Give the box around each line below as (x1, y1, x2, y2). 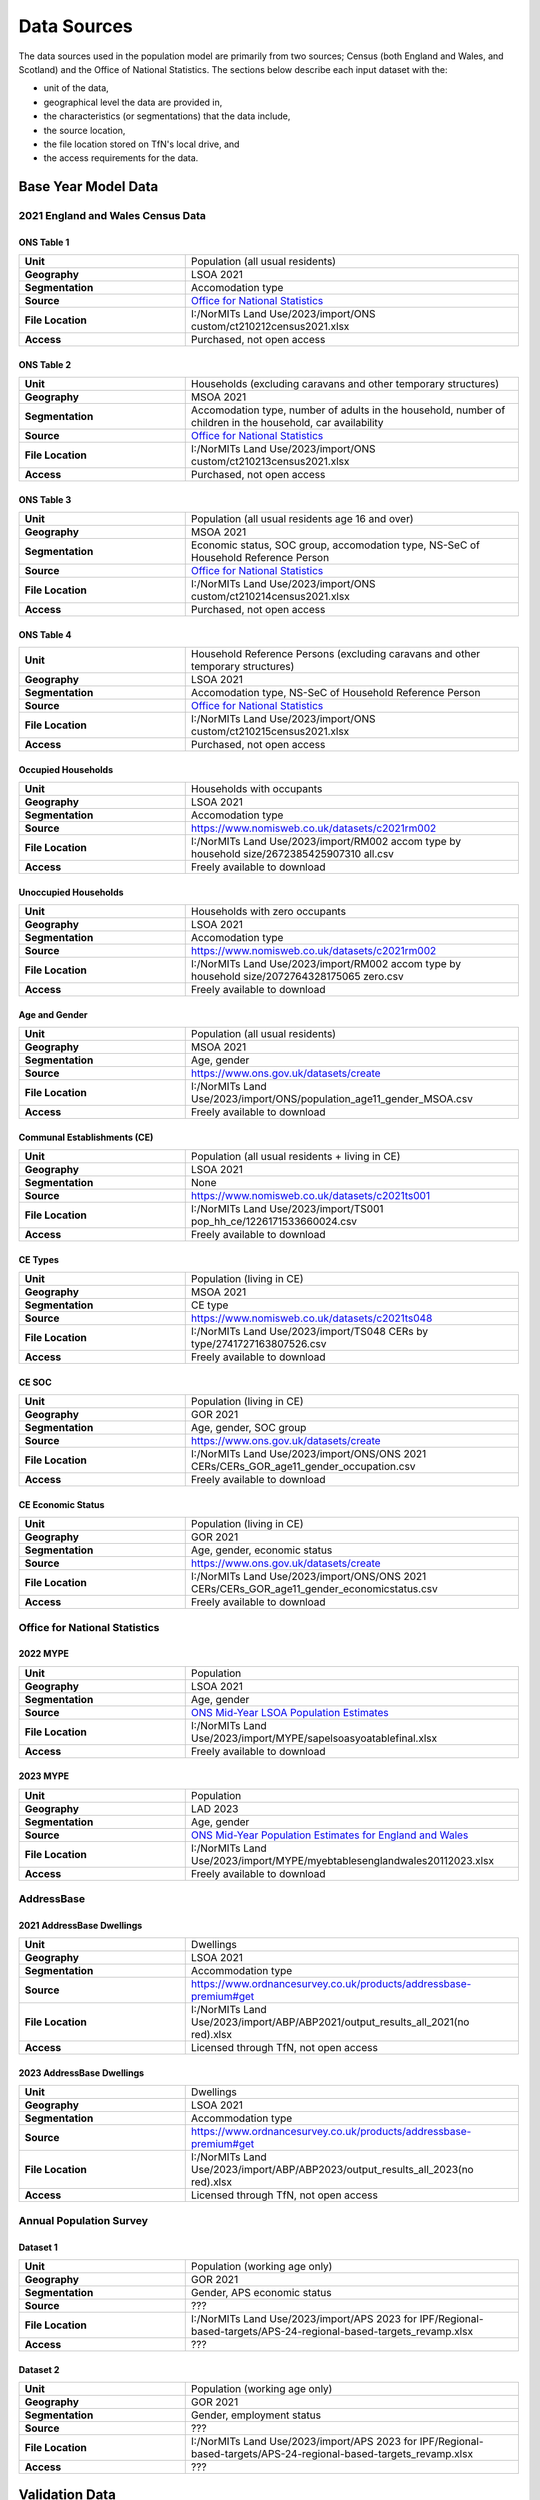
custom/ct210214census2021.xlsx (190, 590, 350, 604)
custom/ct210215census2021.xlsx (190, 725, 350, 739)
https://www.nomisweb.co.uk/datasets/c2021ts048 (190, 1311, 433, 1325)
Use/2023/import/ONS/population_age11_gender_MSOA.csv (190, 1092, 474, 1106)
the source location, (43, 124, 126, 136)
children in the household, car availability (190, 416, 384, 430)
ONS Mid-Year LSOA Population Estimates (190, 1705, 389, 1719)
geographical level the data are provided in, (43, 96, 223, 108)
